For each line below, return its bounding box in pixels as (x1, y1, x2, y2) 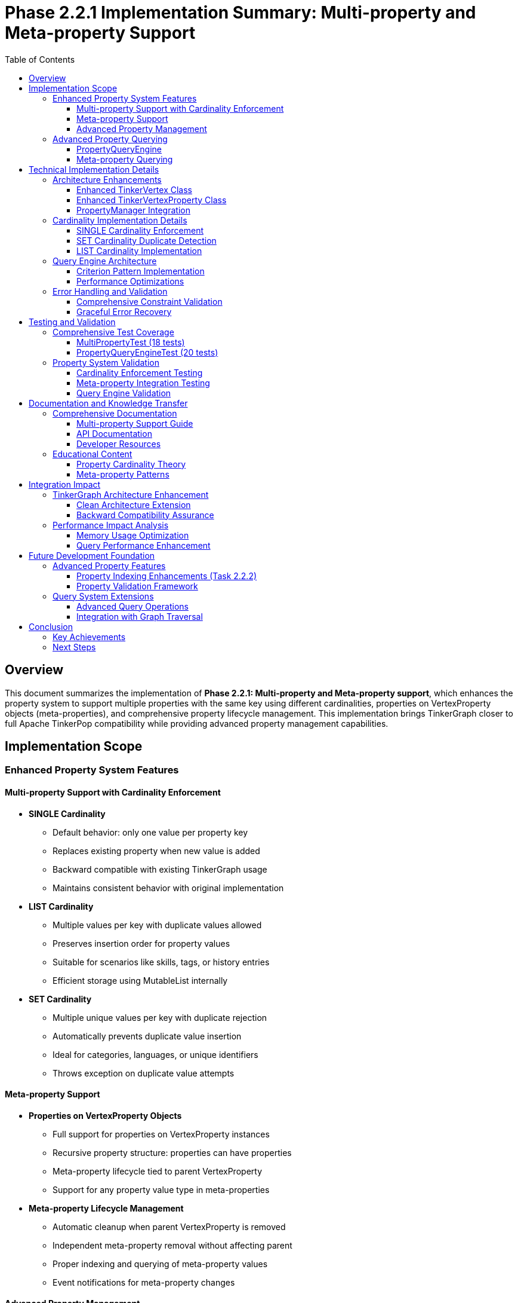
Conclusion (29, 621, 73, 632)
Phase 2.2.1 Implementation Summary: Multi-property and (5, 2, 476, 23)
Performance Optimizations (76, 276, 184, 286)
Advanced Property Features (53, 560, 166, 571)
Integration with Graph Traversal (76, 611, 203, 622)
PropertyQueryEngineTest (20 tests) (76, 347, 218, 357)
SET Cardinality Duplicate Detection (76, 235, 217, 246)
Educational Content (53, 448, 132, 459)
